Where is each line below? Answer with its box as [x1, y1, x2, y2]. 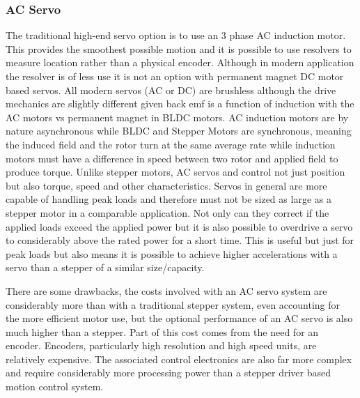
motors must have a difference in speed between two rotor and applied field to [6, 151, 338, 165]
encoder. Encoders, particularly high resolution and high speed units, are [6, 338, 317, 353]
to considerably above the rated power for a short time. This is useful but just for [6, 233, 354, 247]
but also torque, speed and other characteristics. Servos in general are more [6, 178, 327, 192]
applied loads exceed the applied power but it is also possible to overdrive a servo [6, 219, 353, 234]
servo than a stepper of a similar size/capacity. [6, 260, 205, 275]
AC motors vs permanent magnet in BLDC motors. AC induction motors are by [6, 109, 349, 124]
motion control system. [6, 379, 104, 394]
